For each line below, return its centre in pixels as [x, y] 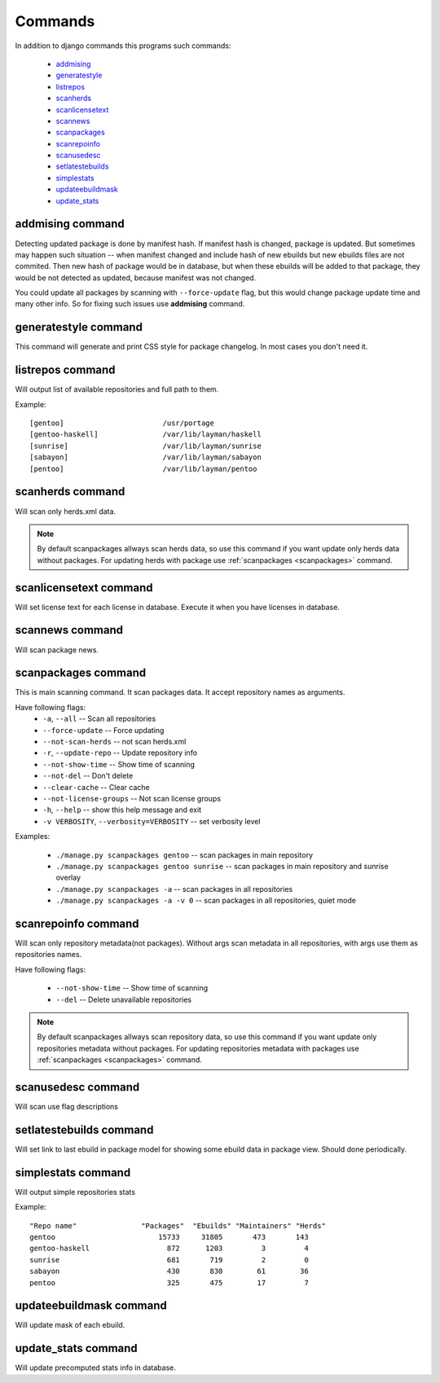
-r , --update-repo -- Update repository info [120, 753]
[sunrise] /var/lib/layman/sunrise [146, 446]
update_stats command [76, 1348]
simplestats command [73, 1172]
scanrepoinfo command [77, 923]
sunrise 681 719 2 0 [169, 1260]
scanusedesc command [77, 1087]
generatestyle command [79, 327]
